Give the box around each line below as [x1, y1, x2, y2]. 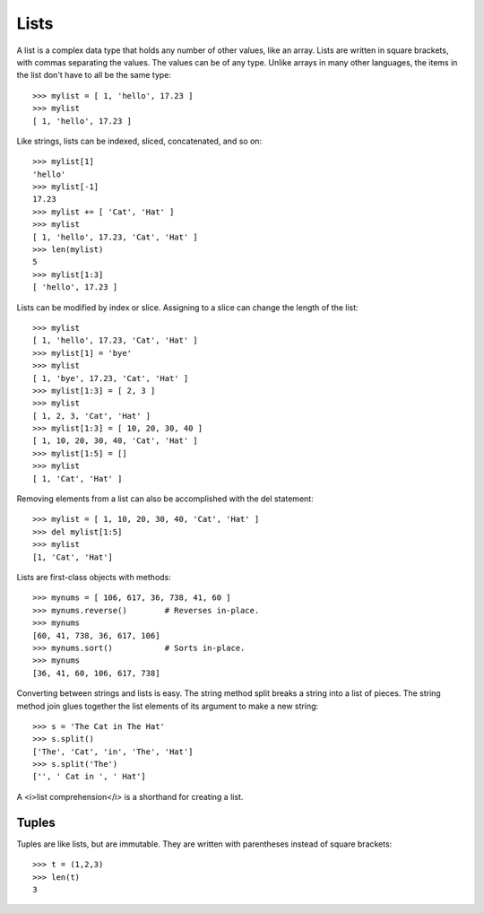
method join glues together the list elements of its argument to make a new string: [16, 700, 319, 711]
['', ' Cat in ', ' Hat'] [32, 771, 147, 782]
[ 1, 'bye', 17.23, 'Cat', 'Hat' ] [32, 373, 189, 383]
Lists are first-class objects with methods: [16, 572, 172, 582]
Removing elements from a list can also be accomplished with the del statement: [16, 493, 314, 504]
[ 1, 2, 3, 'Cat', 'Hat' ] [32, 411, 151, 421]
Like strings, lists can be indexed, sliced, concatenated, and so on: [16, 135, 263, 146]
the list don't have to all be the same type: [16, 70, 172, 81]
